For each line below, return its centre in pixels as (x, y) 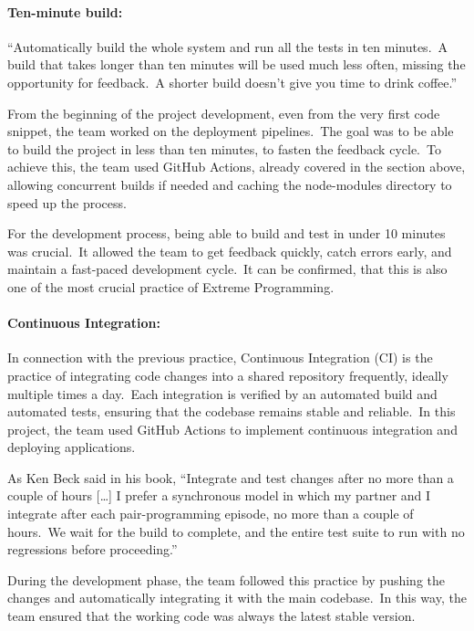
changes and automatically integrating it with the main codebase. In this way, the (237, 598)
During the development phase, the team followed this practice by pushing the (227, 579)
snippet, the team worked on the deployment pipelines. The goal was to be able (231, 131)
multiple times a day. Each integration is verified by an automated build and (222, 393)
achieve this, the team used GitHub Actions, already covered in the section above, (237, 167)
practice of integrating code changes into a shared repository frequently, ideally (228, 375)
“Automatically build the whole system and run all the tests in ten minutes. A (228, 46)
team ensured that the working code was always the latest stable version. (211, 616)
